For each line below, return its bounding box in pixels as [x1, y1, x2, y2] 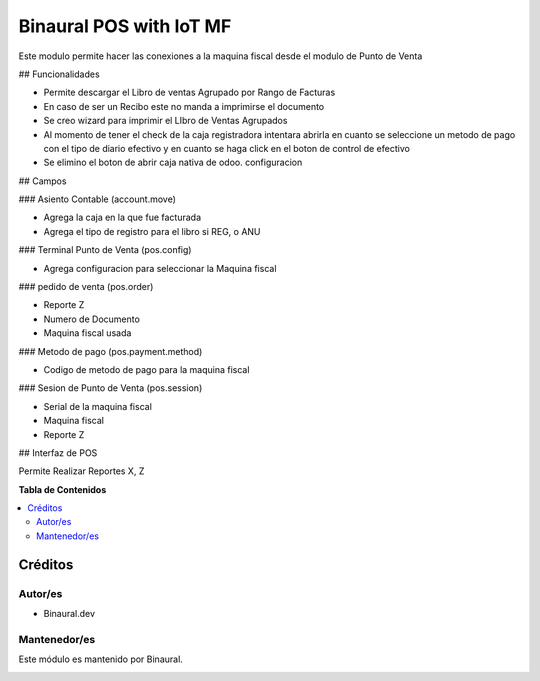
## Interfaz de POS [18, 446, 98, 459]
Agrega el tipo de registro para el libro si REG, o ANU [43, 225, 261, 237]
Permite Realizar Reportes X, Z [18, 465, 145, 477]
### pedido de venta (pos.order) [18, 281, 154, 293]
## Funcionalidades [18, 68, 100, 80]
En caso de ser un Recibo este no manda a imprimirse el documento [43, 100, 325, 112]
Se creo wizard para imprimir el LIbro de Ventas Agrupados [43, 115, 288, 127]
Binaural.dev [43, 608, 95, 620]
